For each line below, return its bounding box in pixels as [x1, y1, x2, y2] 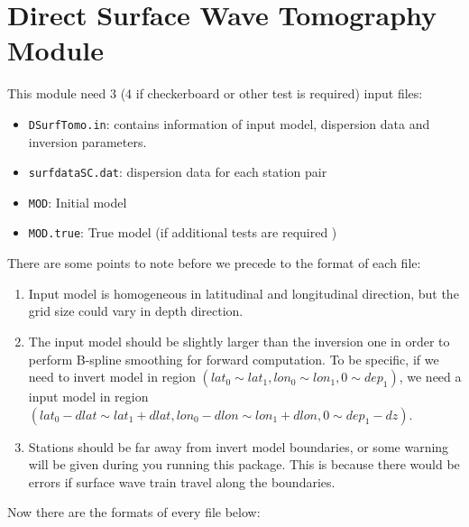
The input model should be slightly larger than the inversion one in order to [28, 331, 450, 350]
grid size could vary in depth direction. [28, 301, 244, 320]
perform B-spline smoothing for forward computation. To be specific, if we [28, 349, 439, 368]
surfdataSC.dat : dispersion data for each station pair [28, 162, 327, 181]
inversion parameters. [28, 132, 147, 151]
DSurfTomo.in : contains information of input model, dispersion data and [28, 114, 430, 133]
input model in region [28, 387, 149, 406]
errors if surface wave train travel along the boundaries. [28, 472, 336, 491]
